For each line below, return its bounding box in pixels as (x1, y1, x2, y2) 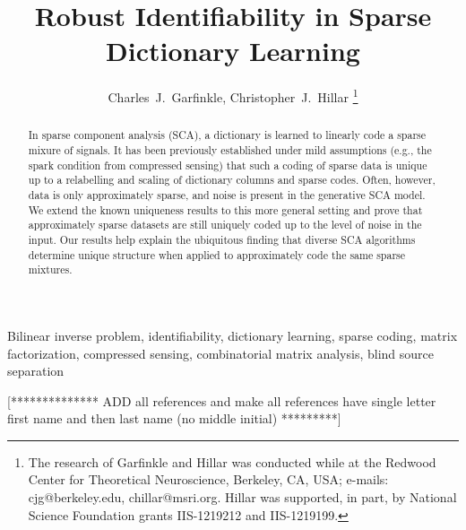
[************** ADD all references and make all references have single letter (7, 391, 436, 410)
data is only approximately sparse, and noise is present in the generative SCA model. (28, 187, 426, 202)
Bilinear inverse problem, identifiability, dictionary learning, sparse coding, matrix (7, 326, 458, 344)
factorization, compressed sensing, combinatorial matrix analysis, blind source (7, 343, 434, 362)
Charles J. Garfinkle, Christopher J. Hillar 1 (108, 85, 358, 106)
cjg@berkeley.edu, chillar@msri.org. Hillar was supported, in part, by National (28, 488, 457, 507)
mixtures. (28, 262, 73, 277)
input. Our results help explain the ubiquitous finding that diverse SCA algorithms (28, 231, 416, 247)
